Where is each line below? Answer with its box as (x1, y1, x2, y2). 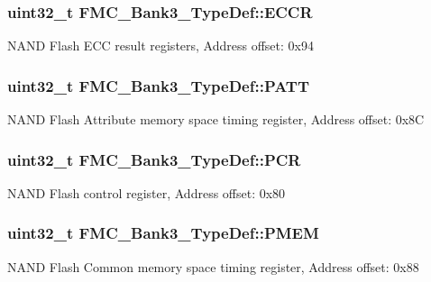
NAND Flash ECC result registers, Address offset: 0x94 (7, 36, 314, 55)
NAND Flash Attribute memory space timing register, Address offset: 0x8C (7, 110, 425, 129)
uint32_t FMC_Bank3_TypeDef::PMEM (7, 222, 319, 244)
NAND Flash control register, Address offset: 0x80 (7, 183, 286, 202)
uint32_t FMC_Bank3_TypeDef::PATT (7, 74, 310, 96)
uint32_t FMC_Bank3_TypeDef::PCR (7, 148, 301, 170)
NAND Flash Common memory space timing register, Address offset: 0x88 (7, 257, 419, 276)
